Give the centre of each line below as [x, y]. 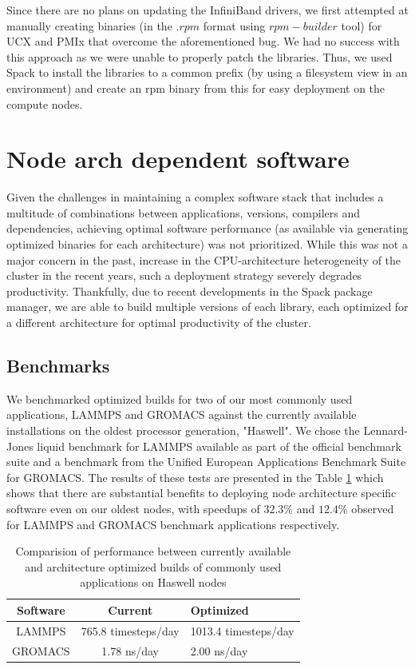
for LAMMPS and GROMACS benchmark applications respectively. [173, 524]
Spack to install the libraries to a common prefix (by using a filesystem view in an [207, 72]
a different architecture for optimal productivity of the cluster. [159, 323]
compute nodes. [45, 104]
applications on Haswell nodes [153, 582]
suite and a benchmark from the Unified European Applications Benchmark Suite [206, 462]
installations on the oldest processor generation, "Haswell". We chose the [183, 430]
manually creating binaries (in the [89, 25]
